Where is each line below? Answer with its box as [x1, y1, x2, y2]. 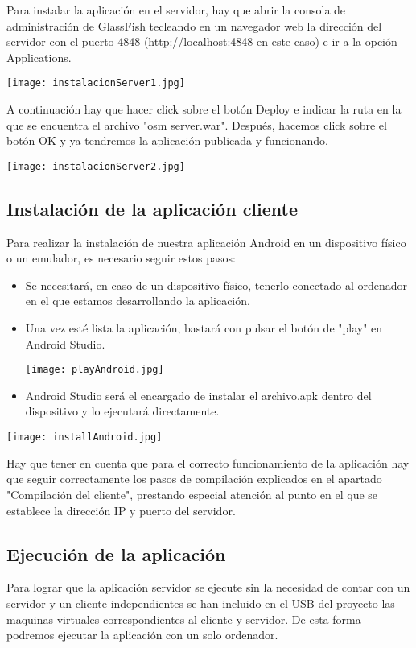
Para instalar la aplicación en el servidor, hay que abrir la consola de [6, 2, 346, 18]
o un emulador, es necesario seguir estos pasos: [6, 250, 236, 266]
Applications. [6, 48, 72, 65]
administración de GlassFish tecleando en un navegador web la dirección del [6, 17, 382, 34]
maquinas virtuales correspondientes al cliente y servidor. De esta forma [6, 610, 361, 627]
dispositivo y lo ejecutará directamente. [25, 402, 220, 419]
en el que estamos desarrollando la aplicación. [25, 292, 250, 309]
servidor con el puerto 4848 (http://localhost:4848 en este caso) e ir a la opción [6, 33, 397, 50]
